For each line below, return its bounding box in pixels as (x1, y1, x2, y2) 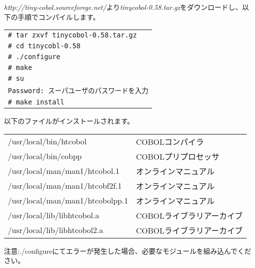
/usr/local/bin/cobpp (8, 150, 82, 162)
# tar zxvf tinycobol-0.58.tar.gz (8, 31, 137, 39)
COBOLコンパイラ (136, 135, 204, 147)
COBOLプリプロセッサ (136, 150, 220, 162)
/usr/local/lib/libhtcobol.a (8, 209, 99, 221)
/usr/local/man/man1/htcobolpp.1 (8, 195, 128, 206)
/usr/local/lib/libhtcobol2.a (8, 224, 103, 236)
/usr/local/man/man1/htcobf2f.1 (8, 180, 122, 192)
